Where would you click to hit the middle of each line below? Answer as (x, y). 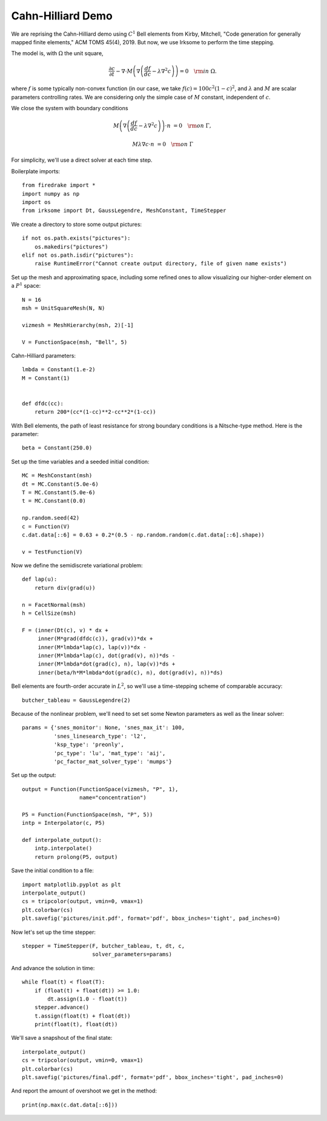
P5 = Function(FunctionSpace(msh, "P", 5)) (88, 814)
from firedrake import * (59, 185)
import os (36, 202)
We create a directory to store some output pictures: (77, 224)
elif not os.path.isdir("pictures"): (78, 255)
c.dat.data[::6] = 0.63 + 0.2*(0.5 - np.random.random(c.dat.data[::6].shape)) (143, 535)
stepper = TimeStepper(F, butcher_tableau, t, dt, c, (103, 946)
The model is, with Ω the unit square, (57, 53)
